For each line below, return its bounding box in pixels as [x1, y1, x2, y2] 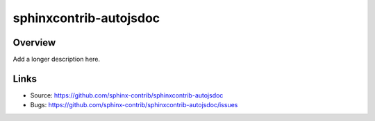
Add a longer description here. [12, 55, 101, 64]
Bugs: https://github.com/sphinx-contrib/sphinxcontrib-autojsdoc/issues [30, 101, 238, 109]
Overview [12, 37, 56, 48]
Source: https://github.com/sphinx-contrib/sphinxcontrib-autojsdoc [30, 91, 224, 100]
